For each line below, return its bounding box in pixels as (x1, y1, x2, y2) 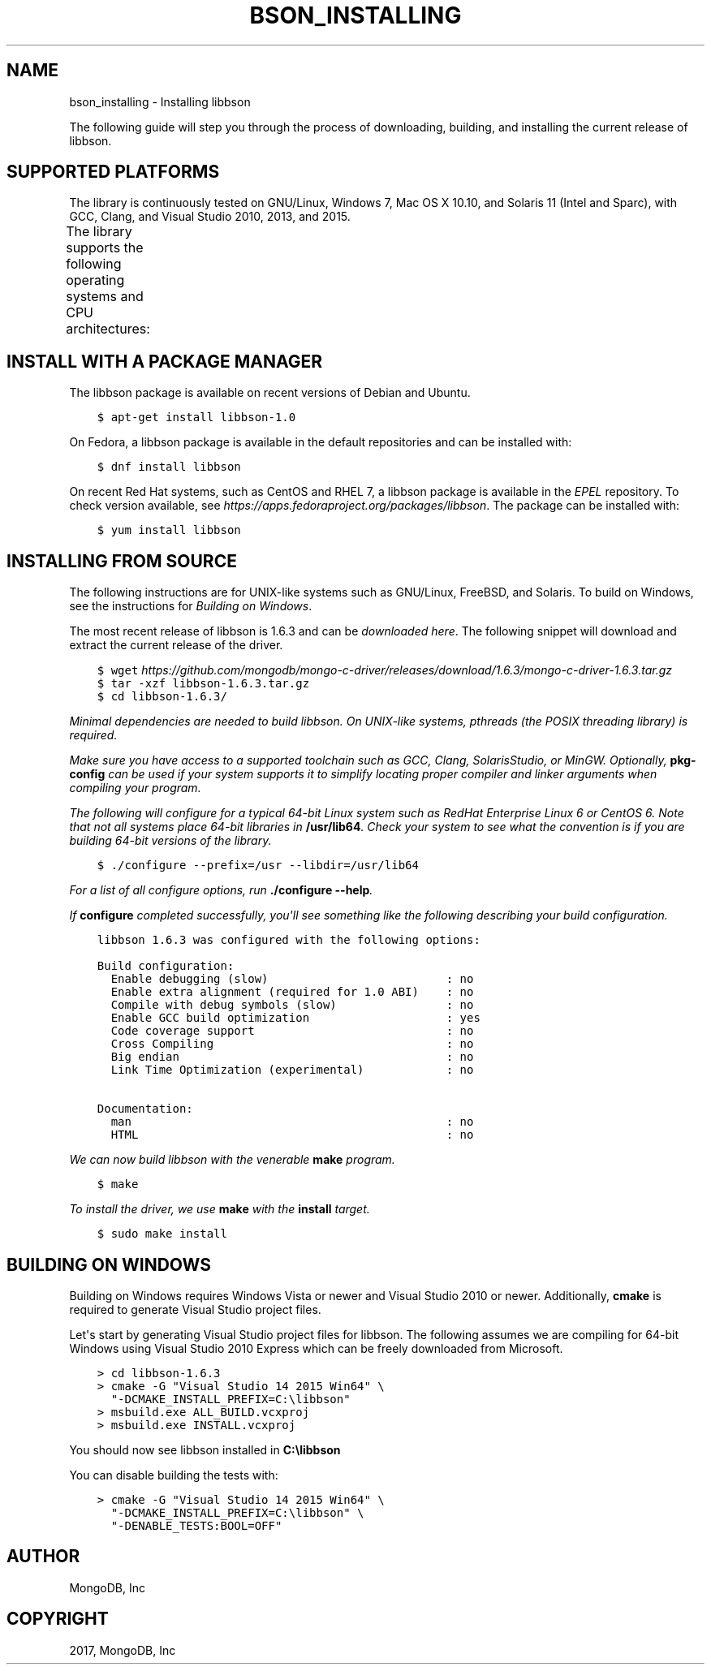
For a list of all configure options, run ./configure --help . (69, 883, 373, 898)
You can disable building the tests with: (69, 1467, 278, 1482)
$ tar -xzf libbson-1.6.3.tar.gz (97, 677, 310, 691)
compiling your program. (69, 781, 201, 795)
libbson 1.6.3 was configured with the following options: (97, 933, 480, 947)
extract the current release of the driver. (69, 638, 283, 652)
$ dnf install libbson (97, 460, 241, 474)
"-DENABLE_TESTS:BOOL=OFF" (110, 1518, 282, 1532)
